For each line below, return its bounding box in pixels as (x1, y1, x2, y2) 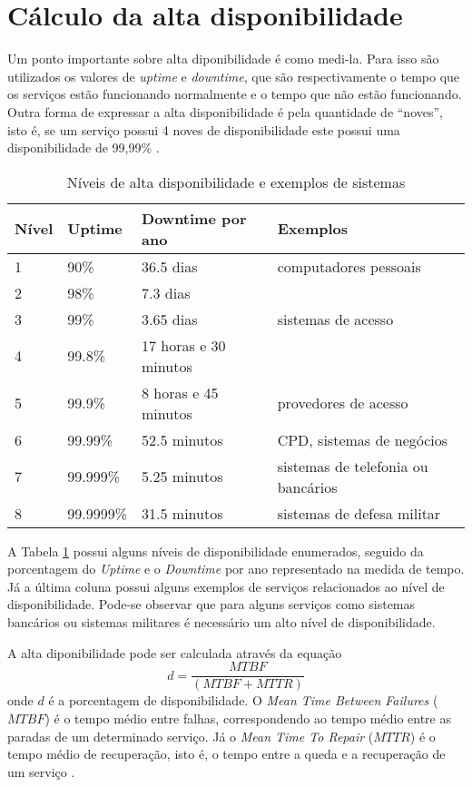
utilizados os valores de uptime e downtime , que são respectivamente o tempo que (7, 66, 460, 85)
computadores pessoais (277, 255, 421, 277)
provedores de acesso (277, 392, 408, 414)
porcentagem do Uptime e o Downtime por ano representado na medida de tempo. (7, 559, 465, 578)
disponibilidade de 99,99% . (7, 138, 160, 157)
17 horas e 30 (142, 334, 226, 356)
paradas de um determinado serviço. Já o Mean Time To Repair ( (7, 726, 374, 745)
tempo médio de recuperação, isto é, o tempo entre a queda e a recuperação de (7, 744, 446, 763)
